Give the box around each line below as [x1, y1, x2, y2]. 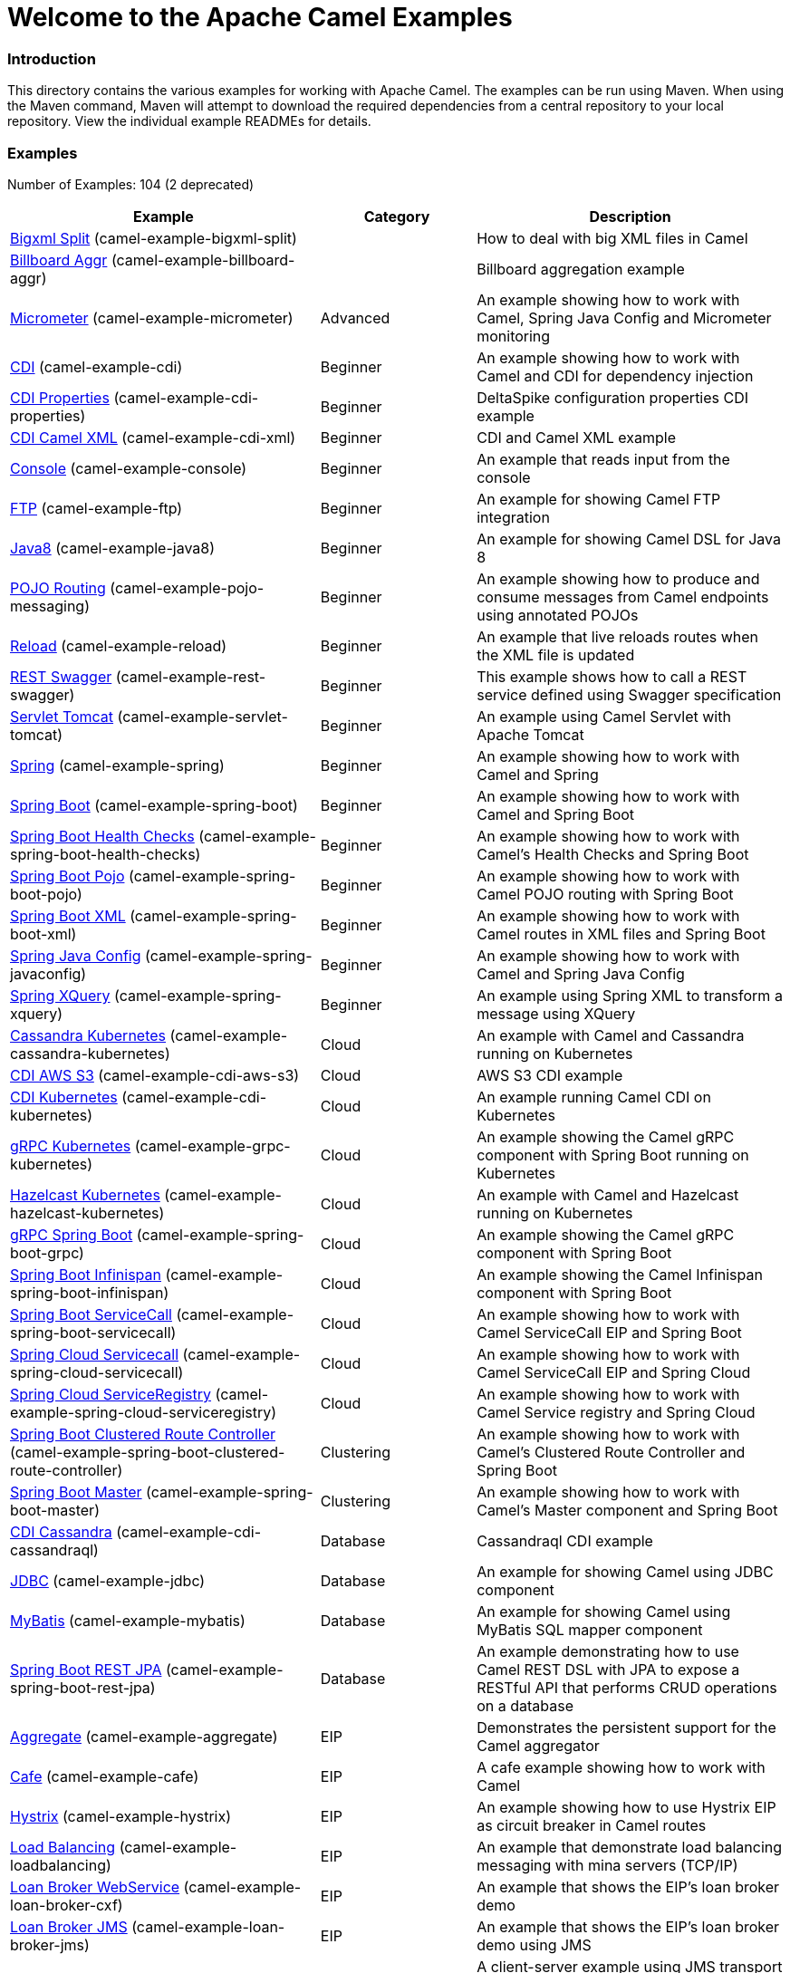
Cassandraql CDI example [477, 1531, 653, 1550]
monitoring [477, 326, 551, 345]
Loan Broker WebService [10, 1877, 180, 1896]
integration [477, 507, 550, 526]
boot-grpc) [10, 1243, 84, 1262]
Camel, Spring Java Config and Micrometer [477, 308, 772, 327]
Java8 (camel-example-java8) [10, 538, 216, 557]
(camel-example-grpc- [134, 1136, 291, 1155]
